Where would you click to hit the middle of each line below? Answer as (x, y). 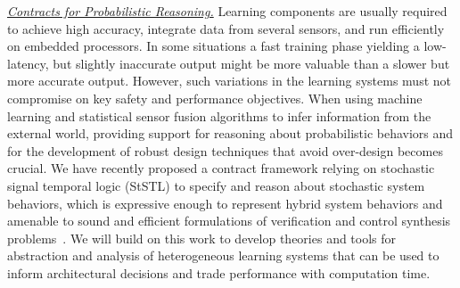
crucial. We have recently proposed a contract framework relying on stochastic (221, 168)
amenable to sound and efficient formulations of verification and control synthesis (229, 221)
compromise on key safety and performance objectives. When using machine (215, 98)
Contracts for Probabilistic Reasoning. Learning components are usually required (227, 11)
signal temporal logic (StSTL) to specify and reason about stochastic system (216, 185)
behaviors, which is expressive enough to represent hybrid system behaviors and (225, 203)
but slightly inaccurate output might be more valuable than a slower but (251, 63)
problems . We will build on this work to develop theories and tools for (202, 238)
